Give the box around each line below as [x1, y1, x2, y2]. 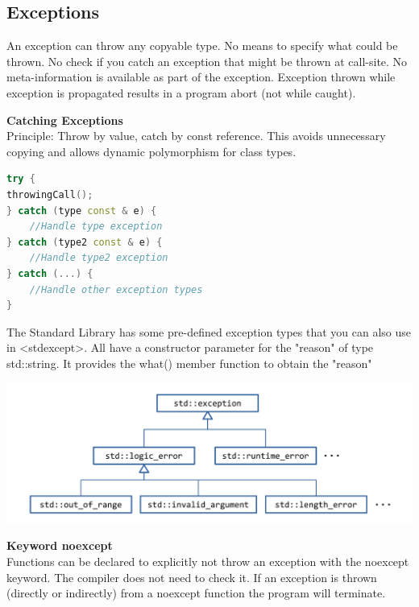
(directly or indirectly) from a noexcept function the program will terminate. [6, 584, 386, 601]
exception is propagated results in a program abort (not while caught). [6, 84, 356, 101]
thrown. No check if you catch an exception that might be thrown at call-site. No [6, 52, 408, 69]
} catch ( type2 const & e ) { [6, 236, 163, 248]
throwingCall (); [6, 188, 93, 200]
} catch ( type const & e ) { [6, 204, 157, 217]
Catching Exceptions [6, 111, 123, 128]
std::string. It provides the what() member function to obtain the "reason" [6, 354, 372, 371]
